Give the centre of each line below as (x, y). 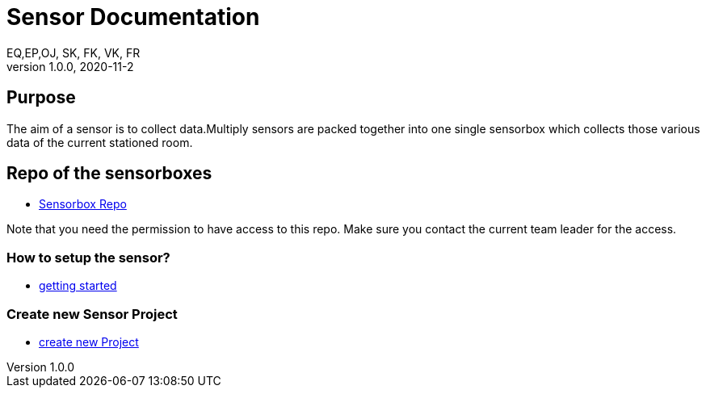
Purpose (41, 98)
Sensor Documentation (133, 17)
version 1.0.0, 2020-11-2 (70, 66)
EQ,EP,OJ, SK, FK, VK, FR (74, 52)
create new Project (89, 342)
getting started (78, 286)
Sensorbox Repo (83, 204)
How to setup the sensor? (88, 257)
